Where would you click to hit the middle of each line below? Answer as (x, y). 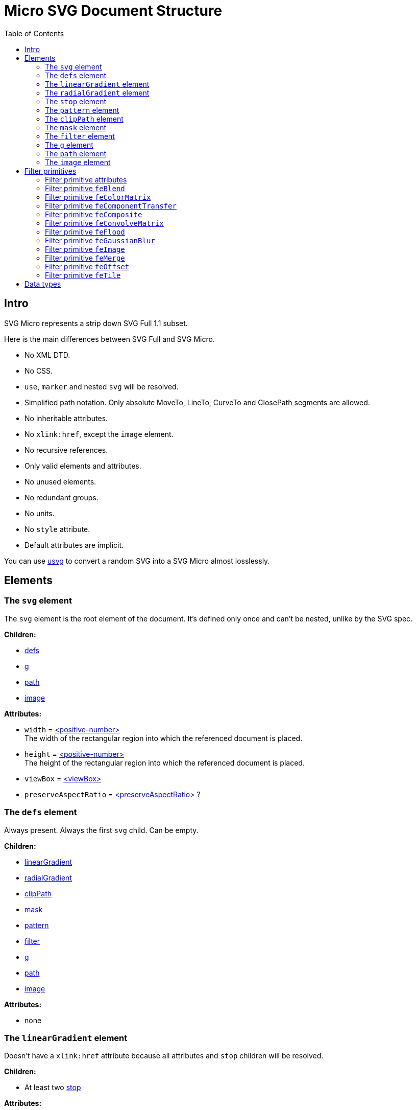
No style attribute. (57, 529)
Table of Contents (34, 33)
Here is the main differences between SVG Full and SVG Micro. (109, 339)
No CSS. (39, 371)
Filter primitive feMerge (85, 258)
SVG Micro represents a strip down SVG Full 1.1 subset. (96, 323)
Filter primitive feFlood (85, 232)
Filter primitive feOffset (87, 266)
